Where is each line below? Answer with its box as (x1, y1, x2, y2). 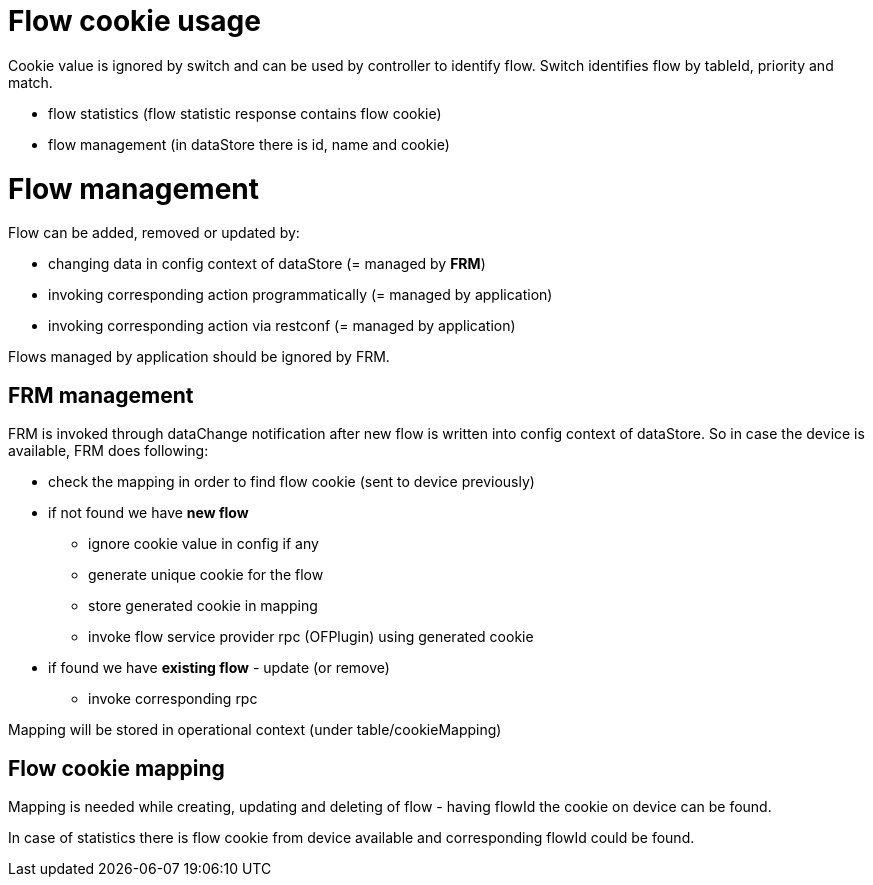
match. (8, 73, 53, 91)
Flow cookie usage (8, 4, 261, 38)
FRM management (8, 382, 194, 408)
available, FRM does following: (8, 442, 209, 460)
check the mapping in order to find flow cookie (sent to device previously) (48, 473, 535, 491)
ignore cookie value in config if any (88, 535, 319, 553)
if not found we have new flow (48, 504, 249, 522)
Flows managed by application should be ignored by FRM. (8, 348, 390, 366)
